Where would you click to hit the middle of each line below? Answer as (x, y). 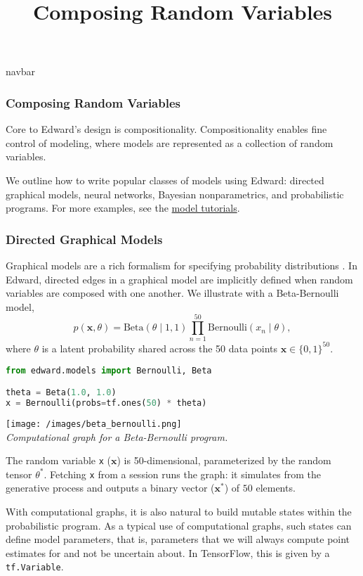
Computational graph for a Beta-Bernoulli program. (117, 436)
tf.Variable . (35, 567)
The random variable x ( (58, 460)
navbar (21, 71)
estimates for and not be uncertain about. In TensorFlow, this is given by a (168, 552)
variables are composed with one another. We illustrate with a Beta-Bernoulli (172, 293)
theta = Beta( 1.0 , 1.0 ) (61, 393)
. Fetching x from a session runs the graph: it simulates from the (182, 474)
